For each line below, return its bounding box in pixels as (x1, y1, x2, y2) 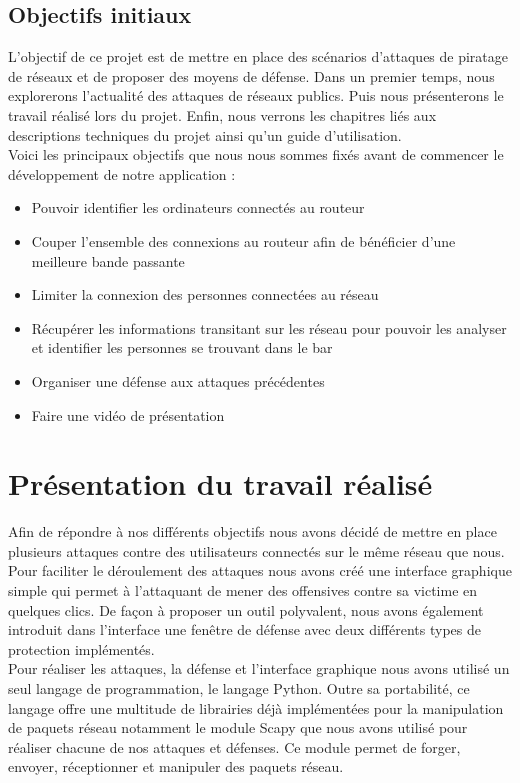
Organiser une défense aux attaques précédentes (31, 370, 325, 391)
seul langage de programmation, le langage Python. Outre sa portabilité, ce (8, 677, 470, 698)
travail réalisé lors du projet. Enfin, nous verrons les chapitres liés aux (8, 104, 437, 125)
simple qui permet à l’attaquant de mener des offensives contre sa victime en (8, 580, 478, 601)
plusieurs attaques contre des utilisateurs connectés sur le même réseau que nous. (8, 540, 505, 561)
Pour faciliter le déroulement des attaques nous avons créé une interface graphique (8, 560, 512, 581)
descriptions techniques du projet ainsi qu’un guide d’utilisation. (8, 124, 402, 145)
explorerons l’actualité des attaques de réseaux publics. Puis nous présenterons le (8, 85, 504, 106)
